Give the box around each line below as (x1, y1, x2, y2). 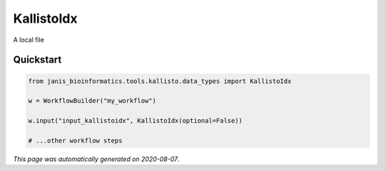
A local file (13, 35, 44, 44)
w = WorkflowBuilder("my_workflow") (28, 96, 157, 105)
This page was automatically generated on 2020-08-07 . (13, 155, 180, 163)
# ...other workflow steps (28, 136, 123, 145)
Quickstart (13, 54, 62, 66)
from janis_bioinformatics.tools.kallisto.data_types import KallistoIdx (28, 77, 292, 85)
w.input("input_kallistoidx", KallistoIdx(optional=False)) (28, 117, 243, 125)
